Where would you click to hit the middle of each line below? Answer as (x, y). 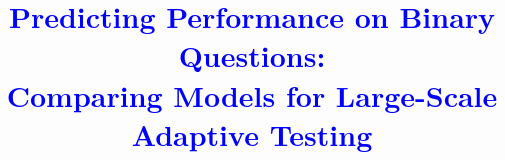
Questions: (252, 55)
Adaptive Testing (252, 133)
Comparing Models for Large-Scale (252, 94)
